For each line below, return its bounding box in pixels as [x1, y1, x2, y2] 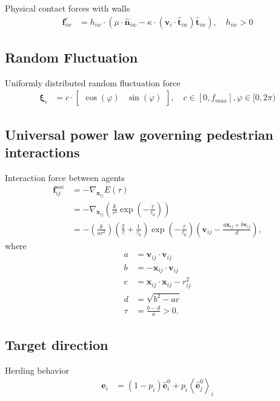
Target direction [5, 335, 108, 354]
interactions [5, 143, 80, 162]
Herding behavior [5, 363, 69, 376]
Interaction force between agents [5, 171, 125, 184]
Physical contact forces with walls [5, 2, 130, 14]
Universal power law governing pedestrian [5, 125, 274, 143]
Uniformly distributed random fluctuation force [5, 76, 181, 89]
